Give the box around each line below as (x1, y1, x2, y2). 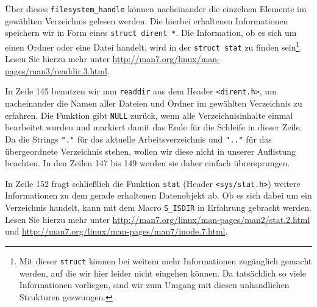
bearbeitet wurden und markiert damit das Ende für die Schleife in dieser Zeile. (5, 121, 302, 133)
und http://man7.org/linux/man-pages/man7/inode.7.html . (5, 225, 228, 238)
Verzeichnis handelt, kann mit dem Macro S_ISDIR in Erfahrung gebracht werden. (5, 201, 312, 213)
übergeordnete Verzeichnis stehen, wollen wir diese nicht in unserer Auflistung (5, 144, 296, 157)
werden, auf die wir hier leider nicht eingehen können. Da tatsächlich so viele (19, 266, 307, 279)
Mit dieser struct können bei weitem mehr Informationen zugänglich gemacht (19, 254, 312, 267)
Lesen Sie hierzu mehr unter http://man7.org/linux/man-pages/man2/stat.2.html (5, 213, 310, 225)
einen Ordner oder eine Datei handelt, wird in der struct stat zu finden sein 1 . (5, 38, 302, 53)
